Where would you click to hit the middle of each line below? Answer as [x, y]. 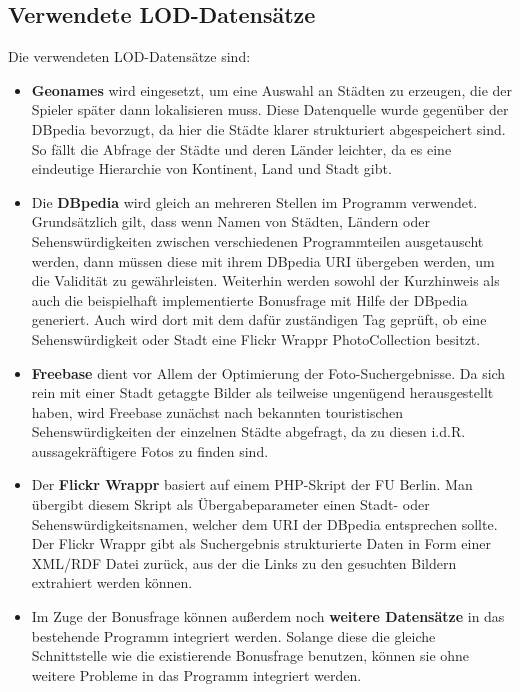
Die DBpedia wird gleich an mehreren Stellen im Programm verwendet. [254, 201]
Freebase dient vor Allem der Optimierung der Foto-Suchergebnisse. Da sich [268, 372]
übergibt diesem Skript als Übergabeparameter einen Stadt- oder [230, 504]
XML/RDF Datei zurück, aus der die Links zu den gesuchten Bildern [244, 562]
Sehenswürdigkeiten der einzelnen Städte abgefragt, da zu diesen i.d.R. [248, 431]
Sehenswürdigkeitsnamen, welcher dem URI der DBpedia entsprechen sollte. [264, 523]
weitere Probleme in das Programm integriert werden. [196, 674]
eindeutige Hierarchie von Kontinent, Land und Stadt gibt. [211, 168]
